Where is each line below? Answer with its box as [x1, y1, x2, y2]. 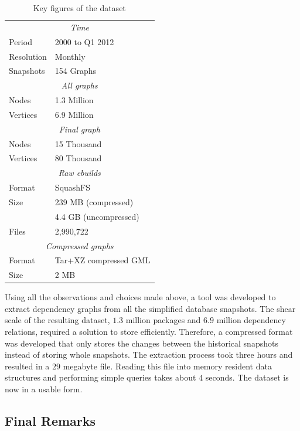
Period [9, 35, 32, 47]
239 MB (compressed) [54, 195, 134, 208]
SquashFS [54, 181, 91, 194]
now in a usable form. [5, 383, 83, 395]
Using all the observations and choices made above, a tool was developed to [5, 291, 276, 303]
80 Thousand [54, 152, 102, 164]
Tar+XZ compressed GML [54, 254, 151, 266]
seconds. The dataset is [205, 371, 289, 384]
